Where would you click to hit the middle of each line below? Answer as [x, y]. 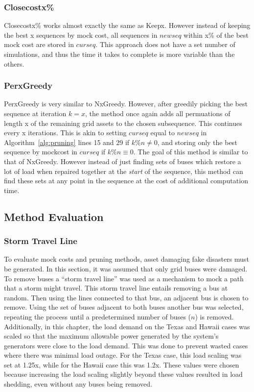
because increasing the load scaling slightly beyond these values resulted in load [123, 374]
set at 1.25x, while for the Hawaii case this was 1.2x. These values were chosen [122, 364]
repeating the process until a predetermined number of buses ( [98, 316]
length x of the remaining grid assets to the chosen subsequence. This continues [123, 123]
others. [14, 63]
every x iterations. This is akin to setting [65, 133]
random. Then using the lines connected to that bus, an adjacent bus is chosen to [126, 297]
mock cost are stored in [39, 44]
